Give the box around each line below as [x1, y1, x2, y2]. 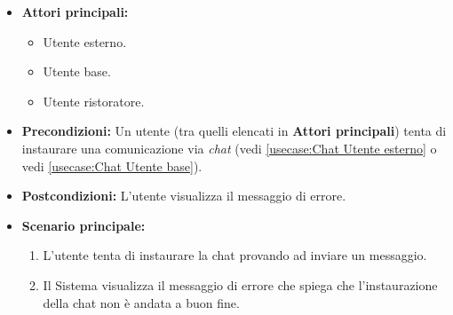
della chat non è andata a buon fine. [43, 293, 240, 311]
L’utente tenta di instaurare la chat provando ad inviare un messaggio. [43, 246, 427, 264]
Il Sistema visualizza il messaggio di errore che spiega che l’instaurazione [43, 275, 438, 294]
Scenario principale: [21, 216, 146, 234]
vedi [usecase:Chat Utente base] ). [21, 156, 203, 175]
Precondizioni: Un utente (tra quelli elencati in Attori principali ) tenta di [21, 122, 447, 140]
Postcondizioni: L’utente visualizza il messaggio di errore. [21, 186, 346, 205]
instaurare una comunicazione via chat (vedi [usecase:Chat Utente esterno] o [21, 138, 437, 157]
